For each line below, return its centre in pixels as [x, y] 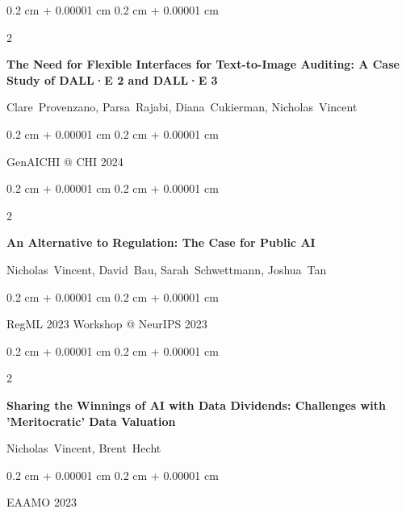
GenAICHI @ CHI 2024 [65, 161]
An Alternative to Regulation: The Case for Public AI [161, 242]
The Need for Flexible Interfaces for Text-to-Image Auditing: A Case [203, 64]
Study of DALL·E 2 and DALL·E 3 [112, 79]
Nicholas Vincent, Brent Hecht [84, 448]
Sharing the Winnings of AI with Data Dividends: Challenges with [196, 405]
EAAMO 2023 [42, 502]
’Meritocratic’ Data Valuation [91, 421]
